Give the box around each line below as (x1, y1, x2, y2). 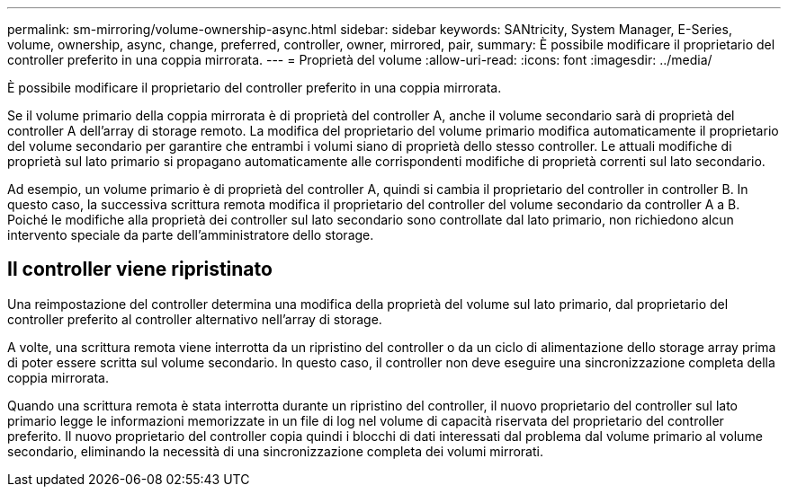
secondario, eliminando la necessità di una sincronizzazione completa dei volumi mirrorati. (7, 443, 543, 459)
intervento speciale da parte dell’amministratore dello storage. (7, 227, 374, 243)
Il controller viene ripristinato (7, 258, 273, 281)
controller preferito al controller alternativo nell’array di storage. (7, 311, 382, 327)
